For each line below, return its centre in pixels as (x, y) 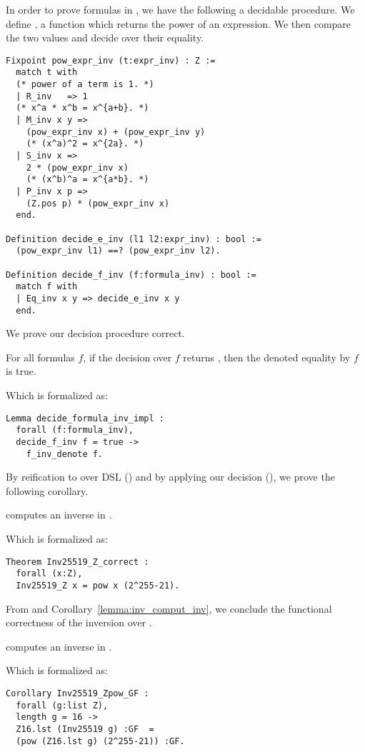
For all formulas (40, 357)
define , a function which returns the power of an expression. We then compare (179, 23)
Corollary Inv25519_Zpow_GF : (77, 693)
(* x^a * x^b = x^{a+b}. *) (82, 108)
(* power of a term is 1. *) (85, 85)
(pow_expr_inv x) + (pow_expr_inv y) (116, 132)
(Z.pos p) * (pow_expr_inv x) (98, 203)
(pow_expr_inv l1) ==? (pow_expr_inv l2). (118, 251)
